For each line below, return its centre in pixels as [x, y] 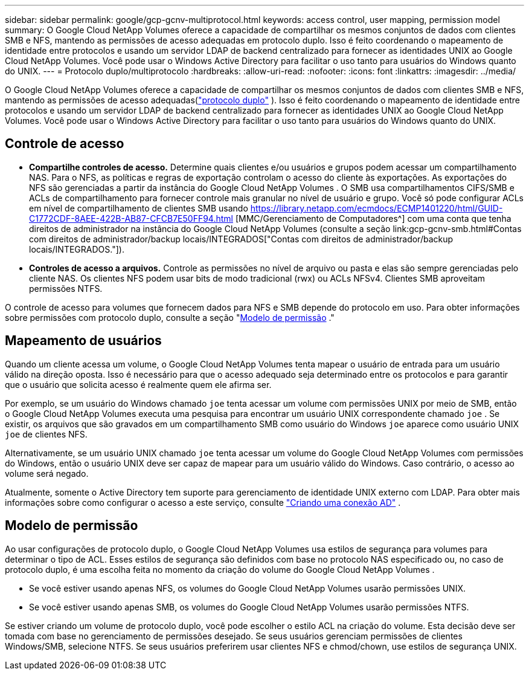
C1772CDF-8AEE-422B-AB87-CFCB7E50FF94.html [131, 218]
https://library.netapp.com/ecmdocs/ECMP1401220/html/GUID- [377, 208]
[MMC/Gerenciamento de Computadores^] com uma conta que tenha [373, 218]
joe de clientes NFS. [46, 434]
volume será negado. [47, 473]
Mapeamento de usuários [83, 341]
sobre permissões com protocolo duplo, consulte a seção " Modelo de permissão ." [170, 317]
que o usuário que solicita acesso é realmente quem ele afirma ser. [138, 384]
